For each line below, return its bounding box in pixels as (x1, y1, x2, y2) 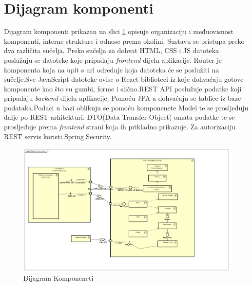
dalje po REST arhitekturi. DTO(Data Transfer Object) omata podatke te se (4, 112, 235, 122)
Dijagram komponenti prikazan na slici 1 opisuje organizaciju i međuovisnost (4, 26, 233, 36)
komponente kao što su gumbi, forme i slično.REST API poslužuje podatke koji (4, 83, 242, 93)
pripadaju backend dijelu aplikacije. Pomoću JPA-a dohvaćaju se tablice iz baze (4, 93, 241, 103)
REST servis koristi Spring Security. (4, 131, 112, 141)
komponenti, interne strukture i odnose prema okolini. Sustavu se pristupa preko (4, 36, 245, 46)
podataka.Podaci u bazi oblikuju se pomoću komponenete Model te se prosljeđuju (4, 102, 249, 112)
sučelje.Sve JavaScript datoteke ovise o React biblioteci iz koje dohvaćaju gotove (4, 74, 244, 84)
